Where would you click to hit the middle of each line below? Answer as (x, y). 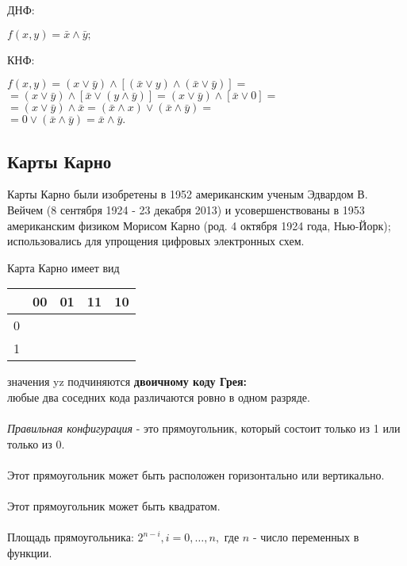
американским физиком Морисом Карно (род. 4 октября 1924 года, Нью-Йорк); (199, 225)
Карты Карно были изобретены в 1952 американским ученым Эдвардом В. (188, 194)
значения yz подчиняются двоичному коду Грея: (127, 381)
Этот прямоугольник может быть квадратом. (114, 506)
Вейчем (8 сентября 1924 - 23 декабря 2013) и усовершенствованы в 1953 (186, 209)
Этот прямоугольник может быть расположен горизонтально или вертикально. (196, 474)
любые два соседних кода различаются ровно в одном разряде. (159, 397)
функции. (30, 552)
